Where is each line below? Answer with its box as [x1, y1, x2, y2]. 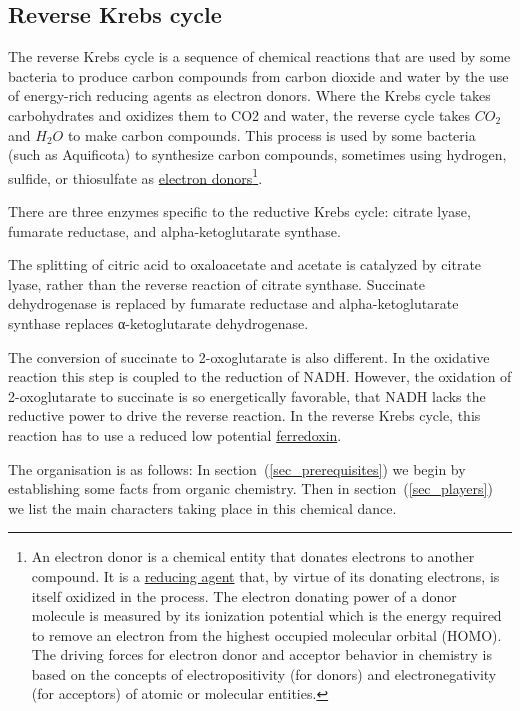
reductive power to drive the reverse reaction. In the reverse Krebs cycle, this [8, 405, 481, 426]
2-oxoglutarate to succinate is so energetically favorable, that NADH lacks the [8, 385, 486, 406]
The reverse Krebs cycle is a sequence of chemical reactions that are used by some [8, 46, 511, 67]
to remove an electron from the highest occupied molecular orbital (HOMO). [31, 624, 502, 645]
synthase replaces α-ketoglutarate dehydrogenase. [8, 312, 309, 333]
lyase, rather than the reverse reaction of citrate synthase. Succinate [8, 273, 426, 294]
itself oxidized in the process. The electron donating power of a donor [31, 585, 457, 606]
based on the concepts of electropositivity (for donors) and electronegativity [31, 663, 497, 684]
